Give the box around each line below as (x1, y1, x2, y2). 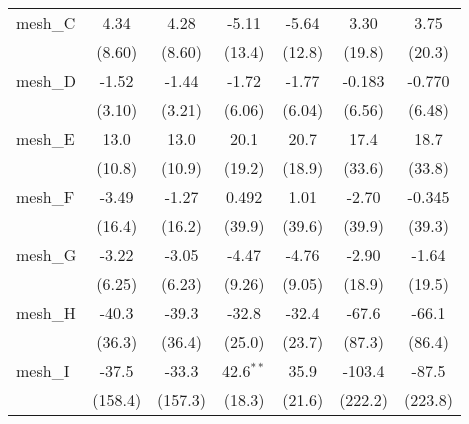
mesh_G (16, 243, 77, 266)
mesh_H (16, 301, 76, 324)
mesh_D (16, 69, 76, 92)
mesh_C (16, 11, 76, 34)
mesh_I (16, 359, 70, 382)
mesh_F (16, 185, 75, 208)
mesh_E (16, 127, 75, 150)
